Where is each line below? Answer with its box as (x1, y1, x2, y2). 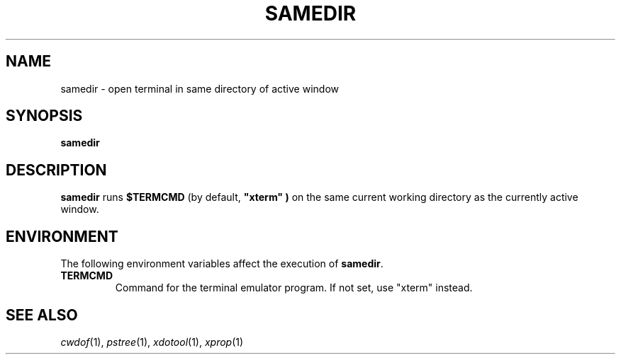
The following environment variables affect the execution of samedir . (60, 257, 384, 270)
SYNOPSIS (6, 107, 83, 125)
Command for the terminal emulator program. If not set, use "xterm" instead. (115, 281, 473, 294)
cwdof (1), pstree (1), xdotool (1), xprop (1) (60, 335, 244, 348)
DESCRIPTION (6, 161, 107, 179)
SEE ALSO (6, 306, 78, 324)
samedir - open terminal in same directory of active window (60, 82, 339, 95)
